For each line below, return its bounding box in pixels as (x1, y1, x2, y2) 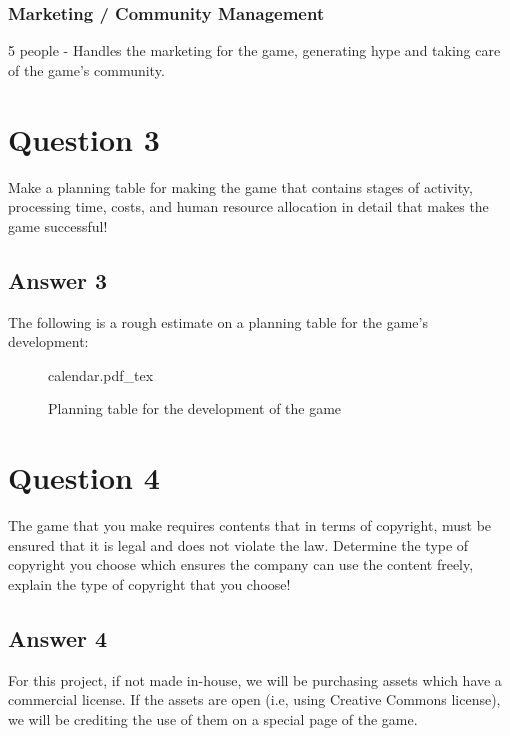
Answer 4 (8, 622, 108, 653)
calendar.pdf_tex (48, 364, 154, 385)
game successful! (8, 215, 108, 236)
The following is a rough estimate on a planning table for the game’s (8, 311, 428, 332)
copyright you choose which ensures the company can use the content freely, (8, 554, 474, 575)
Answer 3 (8, 264, 108, 295)
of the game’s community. (8, 59, 165, 80)
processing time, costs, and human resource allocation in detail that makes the (8, 196, 489, 217)
